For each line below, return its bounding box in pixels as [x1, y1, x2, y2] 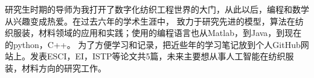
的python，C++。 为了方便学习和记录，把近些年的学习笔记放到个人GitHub [5, 38, 301, 50]
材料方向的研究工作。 [21, 61, 106, 74]
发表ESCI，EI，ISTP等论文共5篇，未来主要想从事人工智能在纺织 [30, 50, 286, 62]
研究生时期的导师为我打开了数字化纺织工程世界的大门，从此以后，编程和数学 [5, 3, 309, 15]
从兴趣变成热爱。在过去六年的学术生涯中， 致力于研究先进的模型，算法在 [5, 14, 295, 27]
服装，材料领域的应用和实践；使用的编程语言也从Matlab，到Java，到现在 [13, 26, 302, 39]
